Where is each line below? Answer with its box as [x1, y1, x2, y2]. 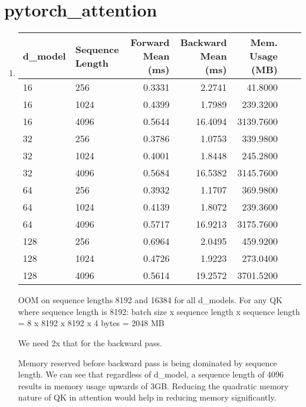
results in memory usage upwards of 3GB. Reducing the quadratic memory [18, 379, 289, 392]
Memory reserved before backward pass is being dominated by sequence [18, 356, 277, 369]
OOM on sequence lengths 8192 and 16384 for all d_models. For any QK [18, 294, 282, 306]
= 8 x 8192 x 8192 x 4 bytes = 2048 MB [18, 317, 164, 329]
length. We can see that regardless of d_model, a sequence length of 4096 [18, 368, 284, 380]
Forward [130, 35, 170, 50]
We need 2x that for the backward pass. [18, 336, 162, 349]
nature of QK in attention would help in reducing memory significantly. [18, 391, 277, 403]
